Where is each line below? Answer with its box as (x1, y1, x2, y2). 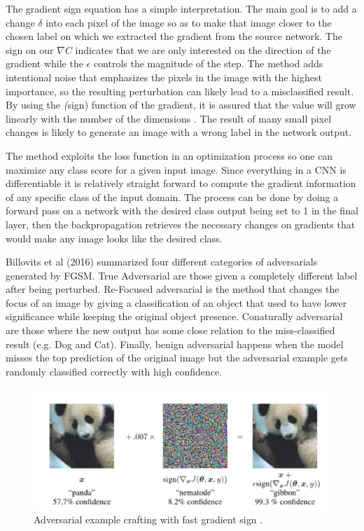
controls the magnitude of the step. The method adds (93, 56, 323, 71)
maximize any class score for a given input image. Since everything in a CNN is (6, 162, 346, 177)
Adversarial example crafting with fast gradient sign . (34, 511, 263, 526)
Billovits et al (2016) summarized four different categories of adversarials (6, 254, 318, 269)
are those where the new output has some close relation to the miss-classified (6, 323, 335, 338)
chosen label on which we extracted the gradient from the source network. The (6, 29, 342, 43)
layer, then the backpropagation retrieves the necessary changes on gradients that (6, 216, 356, 231)
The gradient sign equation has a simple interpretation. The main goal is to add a (6, 1, 357, 15)
